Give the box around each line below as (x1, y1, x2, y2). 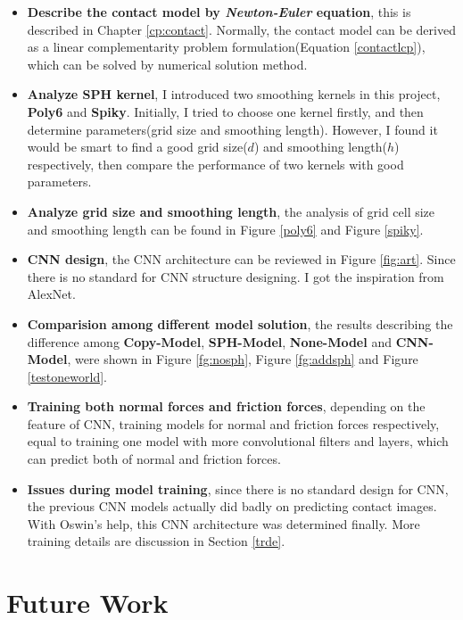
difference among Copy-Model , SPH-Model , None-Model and (27, 332, 392, 351)
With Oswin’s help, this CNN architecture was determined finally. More (27, 514, 420, 533)
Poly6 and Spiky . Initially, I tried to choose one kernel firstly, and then (27, 102, 424, 120)
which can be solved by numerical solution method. (27, 54, 308, 73)
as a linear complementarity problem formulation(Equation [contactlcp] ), (27, 37, 426, 56)
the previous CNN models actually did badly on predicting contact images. (27, 497, 437, 516)
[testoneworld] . (27, 367, 107, 385)
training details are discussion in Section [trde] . (27, 532, 285, 550)
